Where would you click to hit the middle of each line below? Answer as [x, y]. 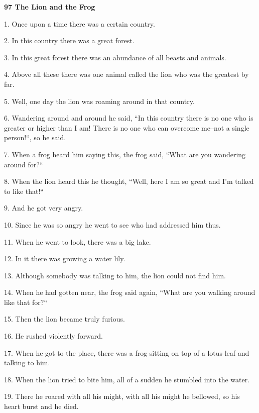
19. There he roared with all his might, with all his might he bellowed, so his [122, 396]
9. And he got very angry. [44, 208]
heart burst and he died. [41, 406]
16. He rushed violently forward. [53, 336]
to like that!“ [24, 191]
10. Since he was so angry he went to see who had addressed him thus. [112, 224]
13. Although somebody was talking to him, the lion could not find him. [115, 275]
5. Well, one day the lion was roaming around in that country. [99, 101]
